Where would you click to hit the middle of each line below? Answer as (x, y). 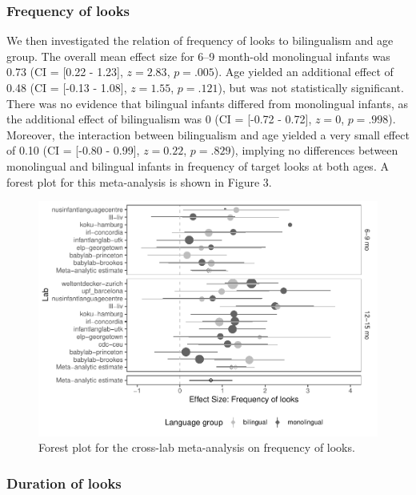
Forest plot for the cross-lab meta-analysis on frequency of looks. (197, 447)
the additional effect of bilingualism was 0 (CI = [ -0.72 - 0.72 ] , (159, 119)
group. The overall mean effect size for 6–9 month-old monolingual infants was (198, 56)
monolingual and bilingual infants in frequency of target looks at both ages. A (198, 165)
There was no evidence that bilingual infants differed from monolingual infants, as (208, 103)
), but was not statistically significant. (311, 87)
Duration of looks (64, 483)
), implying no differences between (314, 150)
